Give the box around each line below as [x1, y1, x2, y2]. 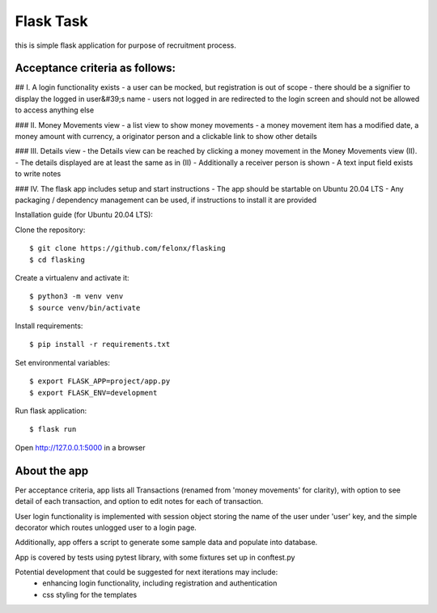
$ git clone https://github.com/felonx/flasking [29, 243, 226, 253]
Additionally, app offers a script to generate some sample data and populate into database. [15, 538, 318, 547]
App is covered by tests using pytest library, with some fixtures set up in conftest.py [15, 552, 295, 562]
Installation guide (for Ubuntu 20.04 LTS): [15, 210, 154, 220]
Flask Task [15, 12, 88, 30]
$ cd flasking [29, 255, 85, 264]
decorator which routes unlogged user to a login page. [15, 522, 197, 532]
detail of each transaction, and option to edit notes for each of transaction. [15, 497, 264, 506]
